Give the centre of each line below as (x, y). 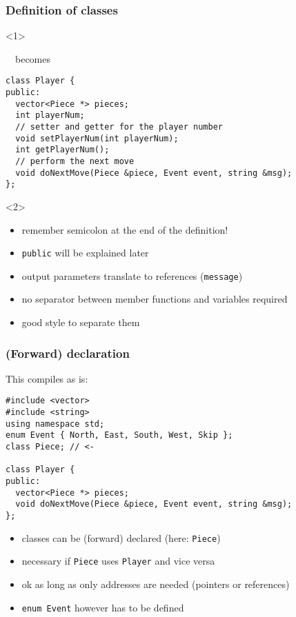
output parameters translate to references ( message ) (132, 275)
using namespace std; (55, 424)
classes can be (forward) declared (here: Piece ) (121, 537)
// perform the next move (75, 161)
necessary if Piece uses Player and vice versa (118, 561)
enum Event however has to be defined (103, 607)
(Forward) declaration (68, 353)
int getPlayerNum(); (62, 150)
